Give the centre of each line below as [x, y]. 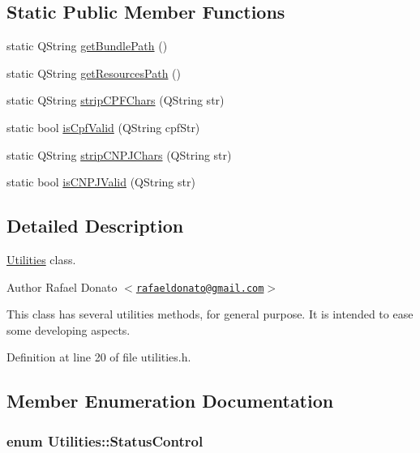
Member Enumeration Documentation [170, 401]
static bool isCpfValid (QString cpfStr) [103, 127]
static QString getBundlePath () [87, 46]
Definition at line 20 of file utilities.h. [99, 357]
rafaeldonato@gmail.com [200, 288]
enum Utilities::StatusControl [105, 440]
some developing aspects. [69, 329]
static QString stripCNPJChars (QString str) [119, 154]
